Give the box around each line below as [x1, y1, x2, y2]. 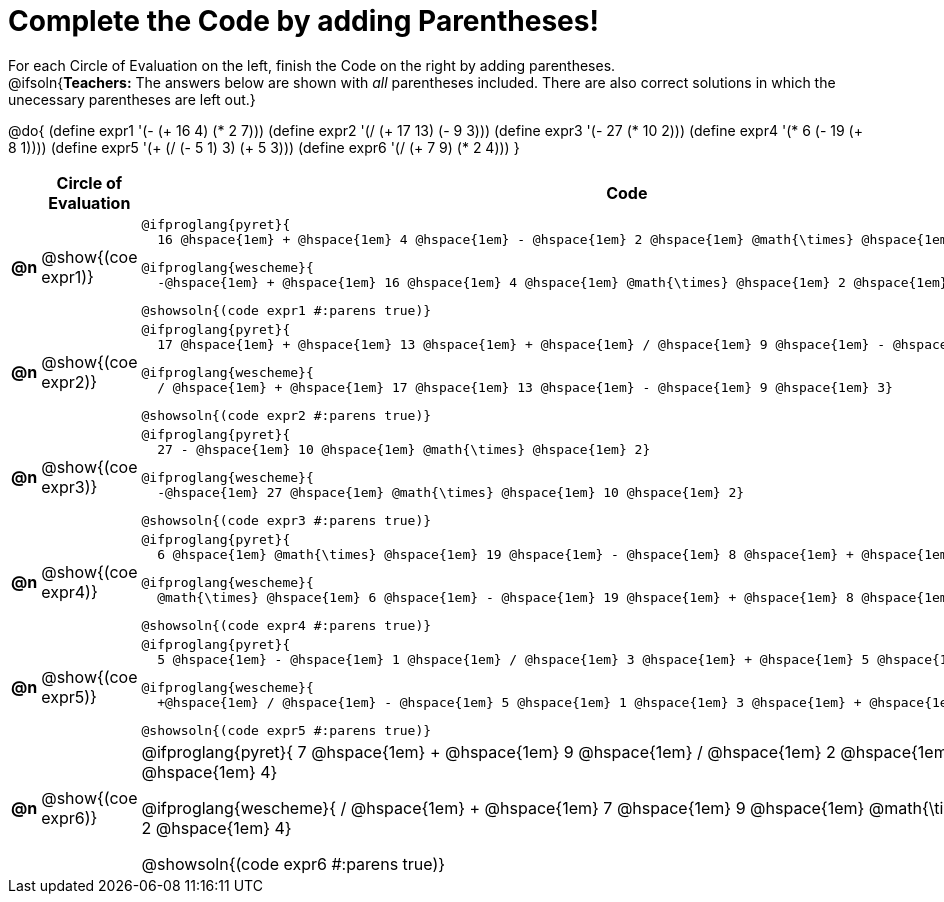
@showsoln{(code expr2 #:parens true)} [141, 407, 432, 423]
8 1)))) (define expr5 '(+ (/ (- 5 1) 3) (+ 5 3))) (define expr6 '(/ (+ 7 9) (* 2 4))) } [8, 138, 520, 156]
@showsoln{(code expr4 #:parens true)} [141, 617, 432, 633]
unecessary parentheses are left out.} [8, 90, 256, 108]
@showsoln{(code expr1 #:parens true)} [141, 302, 432, 318]
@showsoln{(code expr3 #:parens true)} [141, 512, 432, 528]
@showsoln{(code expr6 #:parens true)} [141, 853, 446, 874]
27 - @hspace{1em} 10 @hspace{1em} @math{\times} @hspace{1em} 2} [157, 441, 651, 457]
